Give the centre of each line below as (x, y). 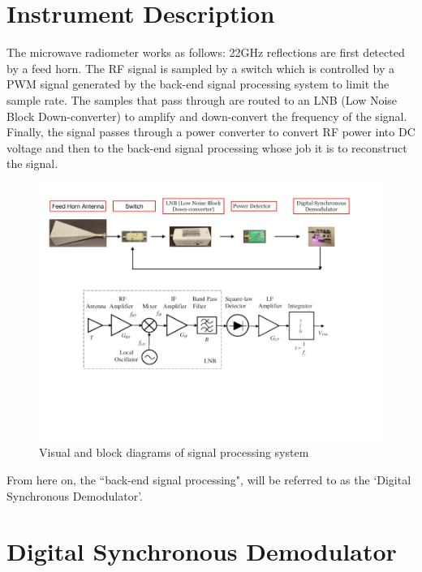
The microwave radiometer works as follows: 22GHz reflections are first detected (206, 52)
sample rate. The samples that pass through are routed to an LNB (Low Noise (202, 99)
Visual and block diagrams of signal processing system (174, 452)
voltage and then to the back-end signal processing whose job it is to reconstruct (207, 147)
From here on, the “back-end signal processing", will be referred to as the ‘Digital (209, 480)
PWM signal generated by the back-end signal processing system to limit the (198, 84)
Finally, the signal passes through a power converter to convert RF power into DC (211, 132)
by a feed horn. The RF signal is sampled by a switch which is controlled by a (200, 68)
